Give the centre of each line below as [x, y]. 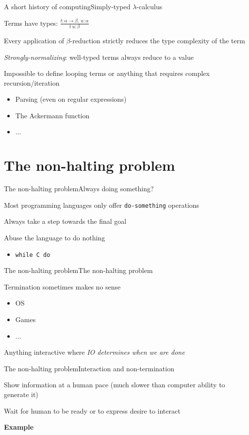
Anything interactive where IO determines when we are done [94, 352]
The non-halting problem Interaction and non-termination [89, 368]
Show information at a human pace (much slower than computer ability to [115, 385]
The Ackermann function [52, 115]
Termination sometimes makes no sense [62, 286]
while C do [33, 255]
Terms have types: [31, 23]
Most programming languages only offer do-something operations [102, 205]
